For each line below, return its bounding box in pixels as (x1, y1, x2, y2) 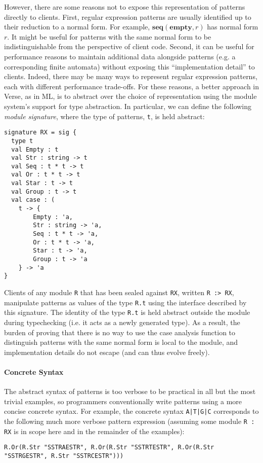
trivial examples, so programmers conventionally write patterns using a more (4, 396, 242, 406)
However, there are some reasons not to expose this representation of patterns (4, 2, 245, 12)
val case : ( (11, 196, 55, 204)
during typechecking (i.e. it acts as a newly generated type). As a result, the (4, 316, 240, 327)
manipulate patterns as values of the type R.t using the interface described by (4, 297, 247, 307)
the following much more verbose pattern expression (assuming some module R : (4, 415, 255, 426)
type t (11, 137, 33, 145)
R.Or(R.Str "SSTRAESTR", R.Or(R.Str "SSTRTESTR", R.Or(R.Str (4, 444, 214, 451)
